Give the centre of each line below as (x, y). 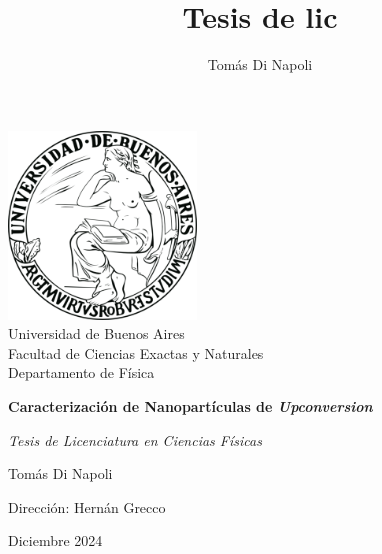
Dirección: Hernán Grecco (87, 506)
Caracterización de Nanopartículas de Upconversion (190, 406)
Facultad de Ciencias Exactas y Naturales (136, 352)
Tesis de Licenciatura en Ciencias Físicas (135, 439)
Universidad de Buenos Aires (96, 333)
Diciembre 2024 (55, 540)
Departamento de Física (81, 372)
